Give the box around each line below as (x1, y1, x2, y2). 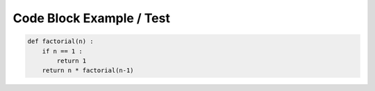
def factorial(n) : (27, 38, 94, 45)
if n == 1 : (42, 47, 83, 55)
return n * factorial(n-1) (42, 67, 135, 74)
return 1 (56, 56, 87, 65)
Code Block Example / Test (12, 10, 170, 26)
